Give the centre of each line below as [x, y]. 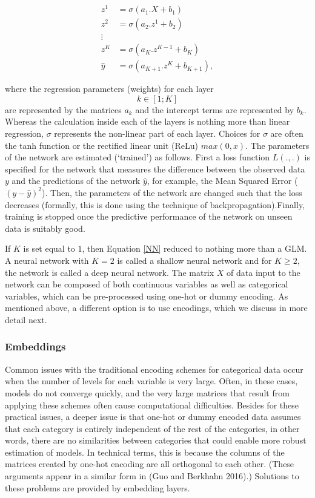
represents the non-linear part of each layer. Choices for [157, 133]
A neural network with [47, 260]
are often [287, 133]
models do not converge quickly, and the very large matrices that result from [147, 392]
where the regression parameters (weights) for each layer [109, 89]
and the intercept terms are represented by [215, 109]
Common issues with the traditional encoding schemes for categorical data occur [154, 369]
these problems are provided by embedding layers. [98, 487]
